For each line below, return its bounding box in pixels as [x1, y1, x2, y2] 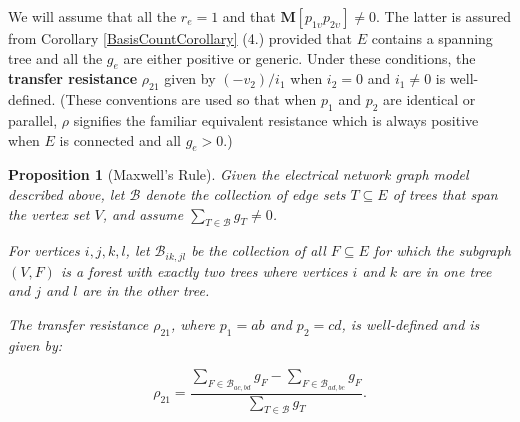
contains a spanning [371, 28, 493, 48]
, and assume [102, 203, 184, 224]
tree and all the [8, 47, 103, 68]
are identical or [383, 89, 476, 110]
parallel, [8, 109, 58, 130]
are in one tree [401, 260, 492, 281]
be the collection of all [191, 240, 326, 261]
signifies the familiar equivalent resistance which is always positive [73, 109, 479, 130]
